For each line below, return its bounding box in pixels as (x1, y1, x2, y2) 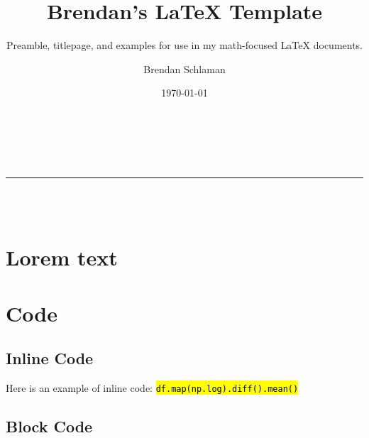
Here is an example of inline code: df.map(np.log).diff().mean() (6, 380, 299, 395)
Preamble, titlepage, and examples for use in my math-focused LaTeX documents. (6, 38, 363, 53)
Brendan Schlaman (143, 61, 226, 76)
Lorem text (6, 243, 118, 272)
